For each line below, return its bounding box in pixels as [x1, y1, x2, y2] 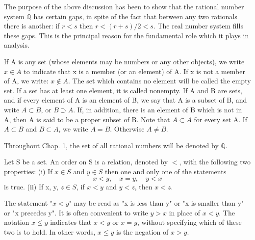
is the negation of [116, 226, 169, 237]
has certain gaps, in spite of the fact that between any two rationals [33, 11, 237, 21]
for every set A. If [194, 114, 248, 124]
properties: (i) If [4, 166, 52, 176]
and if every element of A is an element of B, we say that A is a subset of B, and [4, 95, 247, 105]
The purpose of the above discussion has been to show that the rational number [4, 1, 244, 11]
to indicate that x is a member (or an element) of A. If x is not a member [24, 66, 245, 76]
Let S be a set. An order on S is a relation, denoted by [4, 157, 168, 167]
